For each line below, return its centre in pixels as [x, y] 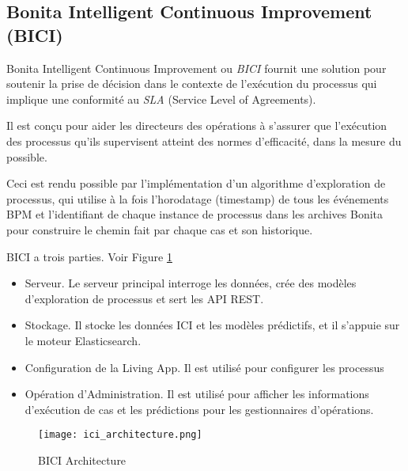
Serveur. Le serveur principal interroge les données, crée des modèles [191, 283]
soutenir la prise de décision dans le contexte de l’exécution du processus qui [192, 84]
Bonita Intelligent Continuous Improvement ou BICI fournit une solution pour [196, 68]
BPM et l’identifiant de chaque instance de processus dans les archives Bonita [195, 214]
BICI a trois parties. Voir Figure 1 [89, 256]
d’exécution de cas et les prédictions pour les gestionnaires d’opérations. [199, 409]
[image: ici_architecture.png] [120, 435]
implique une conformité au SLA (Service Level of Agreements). [161, 99]
